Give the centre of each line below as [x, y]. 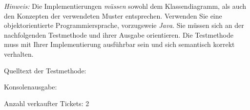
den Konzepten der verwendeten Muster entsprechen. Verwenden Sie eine [113, 15]
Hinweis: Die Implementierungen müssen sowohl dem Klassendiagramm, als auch [125, 6]
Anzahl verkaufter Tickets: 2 [47, 103]
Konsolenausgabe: [31, 87]
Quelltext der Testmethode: [45, 70]
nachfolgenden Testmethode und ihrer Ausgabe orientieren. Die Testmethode [119, 34]
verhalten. [19, 54]
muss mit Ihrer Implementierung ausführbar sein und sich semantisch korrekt [119, 44]
